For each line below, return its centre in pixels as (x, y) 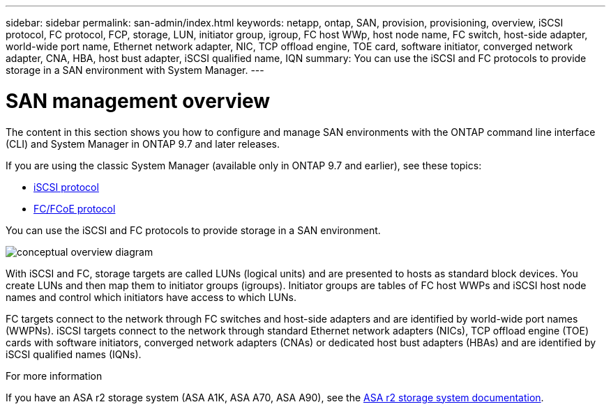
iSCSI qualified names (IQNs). (74, 354)
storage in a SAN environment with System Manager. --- (135, 70)
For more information (54, 376)
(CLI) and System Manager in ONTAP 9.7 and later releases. (143, 144)
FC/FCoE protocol (75, 208)
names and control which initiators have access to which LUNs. (151, 297)
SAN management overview (138, 101)
